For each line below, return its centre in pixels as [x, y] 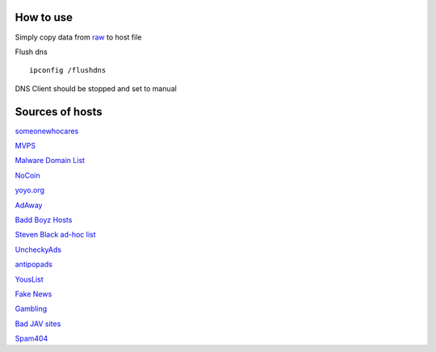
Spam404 [31, 338]
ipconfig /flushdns [68, 70]
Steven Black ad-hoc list [55, 235]
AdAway [29, 205]
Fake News [34, 294]
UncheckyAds [38, 249]
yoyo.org [29, 191]
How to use [44, 17]
